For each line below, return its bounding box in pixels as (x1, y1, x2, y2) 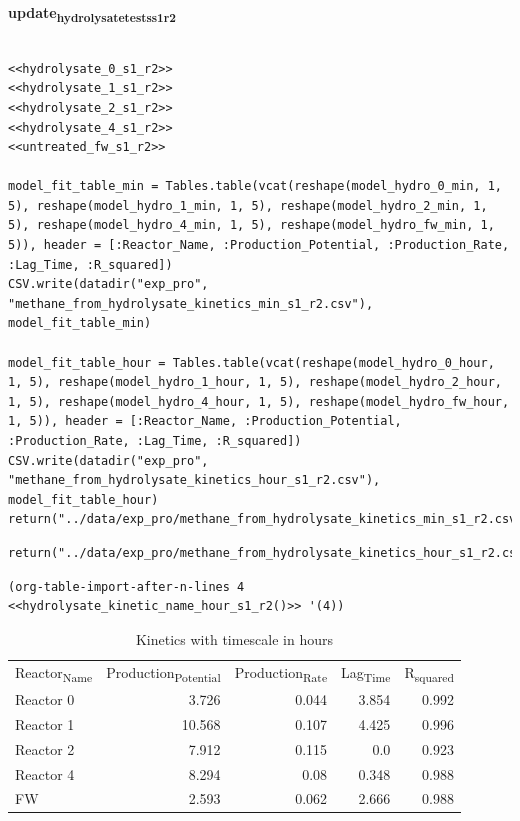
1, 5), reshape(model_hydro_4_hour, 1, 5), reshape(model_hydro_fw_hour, (8, 394, 510, 409)
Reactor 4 (15, 763, 75, 784)
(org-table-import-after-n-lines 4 (8, 579, 245, 594)
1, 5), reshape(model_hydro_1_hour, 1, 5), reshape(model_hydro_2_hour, (8, 375, 502, 390)
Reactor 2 (15, 738, 75, 759)
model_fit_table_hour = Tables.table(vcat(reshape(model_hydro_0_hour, (8, 355, 495, 370)
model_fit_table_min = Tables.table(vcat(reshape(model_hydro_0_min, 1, (8, 179, 502, 194)
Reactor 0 (15, 688, 75, 709)
